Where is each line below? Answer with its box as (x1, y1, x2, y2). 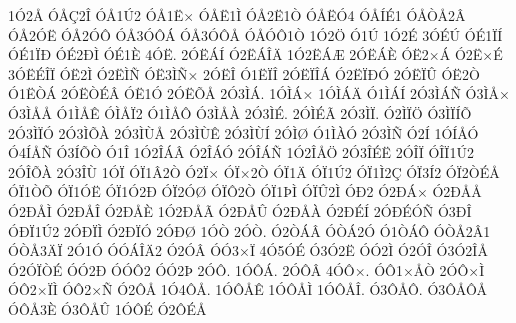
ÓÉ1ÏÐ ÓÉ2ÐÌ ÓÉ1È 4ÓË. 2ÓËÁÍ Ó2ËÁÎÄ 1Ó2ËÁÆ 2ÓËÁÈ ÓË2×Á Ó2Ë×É (8, 44, 503, 65)
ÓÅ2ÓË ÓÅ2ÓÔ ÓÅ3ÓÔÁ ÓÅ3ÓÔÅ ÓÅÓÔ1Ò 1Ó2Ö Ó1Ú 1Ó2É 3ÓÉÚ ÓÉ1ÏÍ (8, 24, 503, 45)
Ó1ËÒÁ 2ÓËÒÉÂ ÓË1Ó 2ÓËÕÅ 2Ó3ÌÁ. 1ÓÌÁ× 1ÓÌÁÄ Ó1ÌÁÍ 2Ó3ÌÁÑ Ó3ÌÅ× (8, 83, 510, 104)
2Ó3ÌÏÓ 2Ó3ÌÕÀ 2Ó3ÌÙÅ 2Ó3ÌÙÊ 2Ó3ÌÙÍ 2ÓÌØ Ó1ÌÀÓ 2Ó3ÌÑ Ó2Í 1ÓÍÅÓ (8, 122, 479, 143)
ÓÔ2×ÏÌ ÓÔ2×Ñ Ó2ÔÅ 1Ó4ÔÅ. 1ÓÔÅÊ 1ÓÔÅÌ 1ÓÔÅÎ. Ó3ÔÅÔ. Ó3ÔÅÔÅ (8, 279, 487, 300)
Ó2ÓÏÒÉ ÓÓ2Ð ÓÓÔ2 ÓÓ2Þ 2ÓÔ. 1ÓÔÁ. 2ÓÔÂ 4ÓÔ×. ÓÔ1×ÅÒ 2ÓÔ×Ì (8, 259, 485, 280)
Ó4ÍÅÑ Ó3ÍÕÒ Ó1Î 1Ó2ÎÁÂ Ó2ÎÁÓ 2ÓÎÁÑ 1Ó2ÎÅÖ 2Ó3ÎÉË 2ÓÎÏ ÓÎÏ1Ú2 (8, 142, 474, 163)
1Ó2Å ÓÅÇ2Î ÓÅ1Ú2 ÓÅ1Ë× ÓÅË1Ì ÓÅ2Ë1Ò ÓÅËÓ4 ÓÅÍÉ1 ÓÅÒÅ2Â (8, 5, 466, 25)
